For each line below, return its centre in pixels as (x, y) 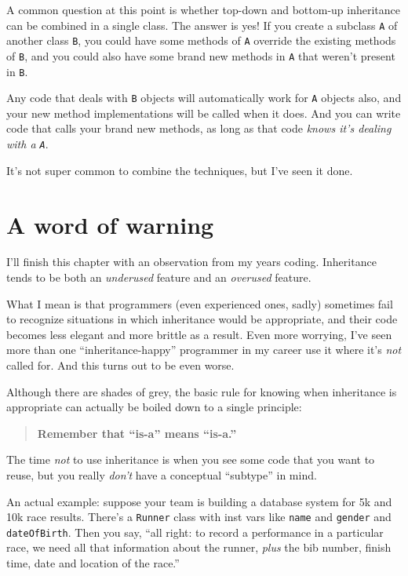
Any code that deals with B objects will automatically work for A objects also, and (204, 98)
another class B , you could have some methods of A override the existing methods (201, 40)
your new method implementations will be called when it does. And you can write (204, 113)
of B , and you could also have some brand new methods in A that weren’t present (201, 55)
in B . (17, 71)
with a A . (27, 144)
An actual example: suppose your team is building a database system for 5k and (199, 501)
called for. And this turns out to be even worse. (120, 365)
